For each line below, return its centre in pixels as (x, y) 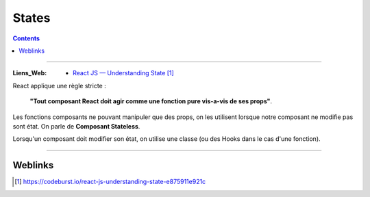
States (32, 18)
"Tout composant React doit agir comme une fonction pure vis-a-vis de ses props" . (151, 101)
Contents (26, 38)
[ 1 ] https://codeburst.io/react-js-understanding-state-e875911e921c (110, 182)
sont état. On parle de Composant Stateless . (76, 126)
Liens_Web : (30, 73)
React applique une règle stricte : (59, 86)
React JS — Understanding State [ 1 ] (123, 73)
